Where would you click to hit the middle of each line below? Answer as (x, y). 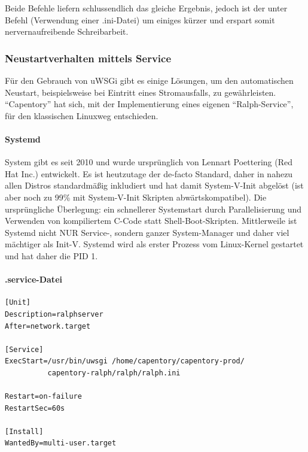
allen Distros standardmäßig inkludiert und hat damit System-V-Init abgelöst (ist (154, 185)
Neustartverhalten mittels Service (88, 58)
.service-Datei (33, 279)
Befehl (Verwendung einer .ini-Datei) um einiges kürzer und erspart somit (140, 19)
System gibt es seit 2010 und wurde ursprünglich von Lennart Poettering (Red (149, 162)
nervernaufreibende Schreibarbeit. (67, 31)
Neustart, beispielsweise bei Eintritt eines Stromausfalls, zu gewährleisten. (141, 92)
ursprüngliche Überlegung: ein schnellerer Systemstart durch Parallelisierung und (153, 209)
